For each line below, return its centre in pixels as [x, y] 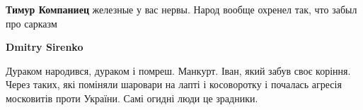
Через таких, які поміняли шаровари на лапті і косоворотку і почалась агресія [174, 84]
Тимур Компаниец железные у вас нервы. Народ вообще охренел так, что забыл [181, 9]
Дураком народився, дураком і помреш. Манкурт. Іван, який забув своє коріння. [178, 70]
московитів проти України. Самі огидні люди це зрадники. [132, 98]
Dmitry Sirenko [45, 47]
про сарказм [31, 23]
